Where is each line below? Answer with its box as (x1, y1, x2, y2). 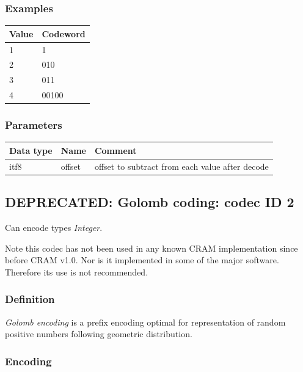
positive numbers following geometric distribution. (5, 327, 192, 340)
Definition (5, 291, 55, 307)
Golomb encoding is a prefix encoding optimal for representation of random (5, 315, 286, 328)
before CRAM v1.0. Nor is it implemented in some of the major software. (5, 253, 279, 266)
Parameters (5, 117, 62, 133)
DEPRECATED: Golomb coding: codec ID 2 (5, 192, 294, 211)
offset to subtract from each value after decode (94, 159, 269, 172)
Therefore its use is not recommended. (5, 265, 148, 278)
